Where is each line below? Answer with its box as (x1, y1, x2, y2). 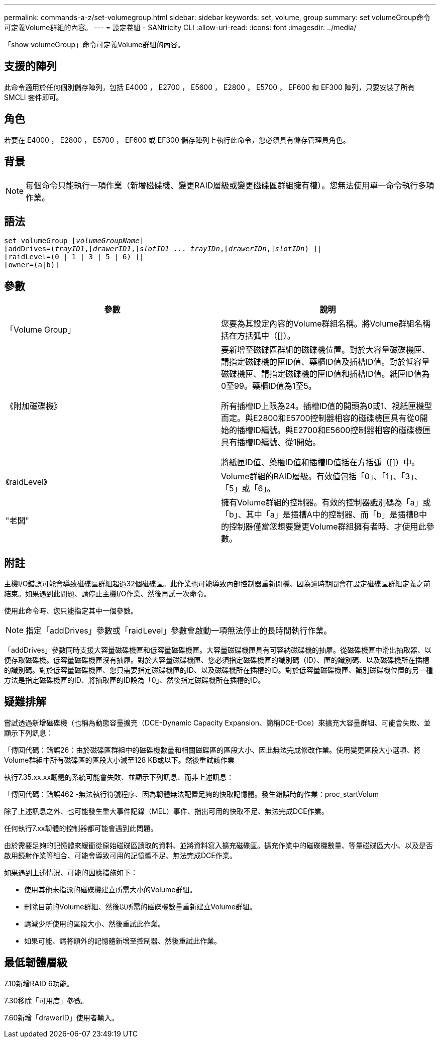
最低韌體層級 (4, 956, 67, 969)
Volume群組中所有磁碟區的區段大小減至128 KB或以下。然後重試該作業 (4, 755, 235, 764)
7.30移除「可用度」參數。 (4, 996, 88, 1005)
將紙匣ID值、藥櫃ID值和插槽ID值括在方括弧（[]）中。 (221, 457, 420, 468)
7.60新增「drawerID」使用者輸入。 (4, 1013, 119, 1022)
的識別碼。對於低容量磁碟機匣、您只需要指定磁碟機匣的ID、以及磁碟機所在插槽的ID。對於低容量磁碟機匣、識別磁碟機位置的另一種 (4, 666, 433, 675)
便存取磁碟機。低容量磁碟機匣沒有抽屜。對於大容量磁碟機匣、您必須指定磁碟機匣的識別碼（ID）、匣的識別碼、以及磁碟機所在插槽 (4, 656, 429, 665)
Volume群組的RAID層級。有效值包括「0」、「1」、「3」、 (221, 471, 422, 482)
